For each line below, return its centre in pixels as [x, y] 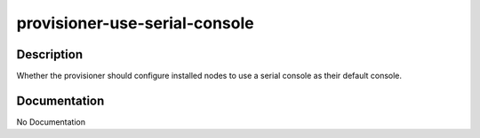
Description [50, 54]
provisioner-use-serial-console [135, 23]
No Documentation [51, 122]
